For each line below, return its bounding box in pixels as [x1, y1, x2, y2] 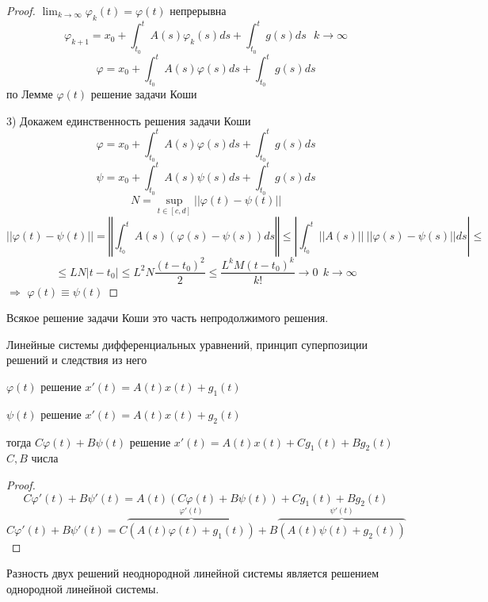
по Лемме [6, 86, 53, 102]
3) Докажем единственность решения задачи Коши [6, 112, 251, 128]
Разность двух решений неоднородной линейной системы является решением [6, 565, 379, 581]
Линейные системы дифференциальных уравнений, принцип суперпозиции [6, 336, 368, 352]
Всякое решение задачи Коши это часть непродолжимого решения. [6, 309, 329, 326]
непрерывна [170, 2, 227, 18]
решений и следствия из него [6, 351, 147, 368]
